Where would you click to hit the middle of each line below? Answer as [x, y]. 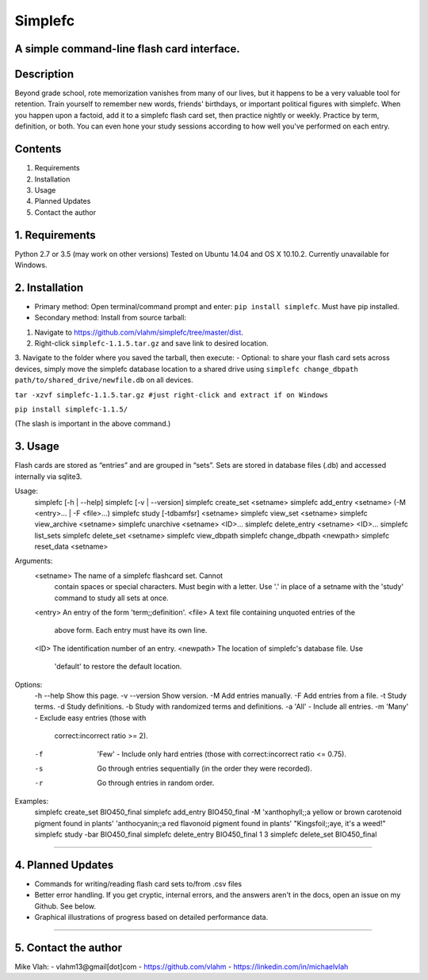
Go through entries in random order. [156, 783]
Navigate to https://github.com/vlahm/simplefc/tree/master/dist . [139, 332]
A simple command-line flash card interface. [128, 49]
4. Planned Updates [64, 865]
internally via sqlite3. [48, 477]
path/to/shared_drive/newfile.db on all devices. [104, 380]
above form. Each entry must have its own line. [131, 630]
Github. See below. [65, 906]
